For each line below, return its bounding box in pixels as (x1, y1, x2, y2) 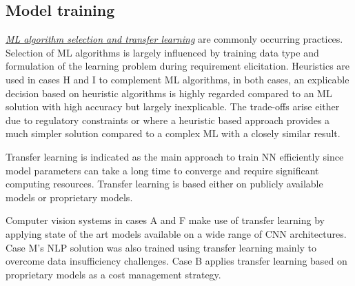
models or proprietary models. (6, 190, 133, 204)
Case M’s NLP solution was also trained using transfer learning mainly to (6, 240, 317, 254)
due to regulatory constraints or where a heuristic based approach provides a (6, 112, 330, 127)
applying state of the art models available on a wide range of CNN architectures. (6, 226, 347, 241)
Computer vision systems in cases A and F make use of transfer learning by (6, 213, 325, 227)
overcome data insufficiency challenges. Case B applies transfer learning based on (6, 254, 347, 268)
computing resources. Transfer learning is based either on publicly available (6, 176, 323, 191)
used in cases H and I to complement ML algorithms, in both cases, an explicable (6, 72, 349, 86)
